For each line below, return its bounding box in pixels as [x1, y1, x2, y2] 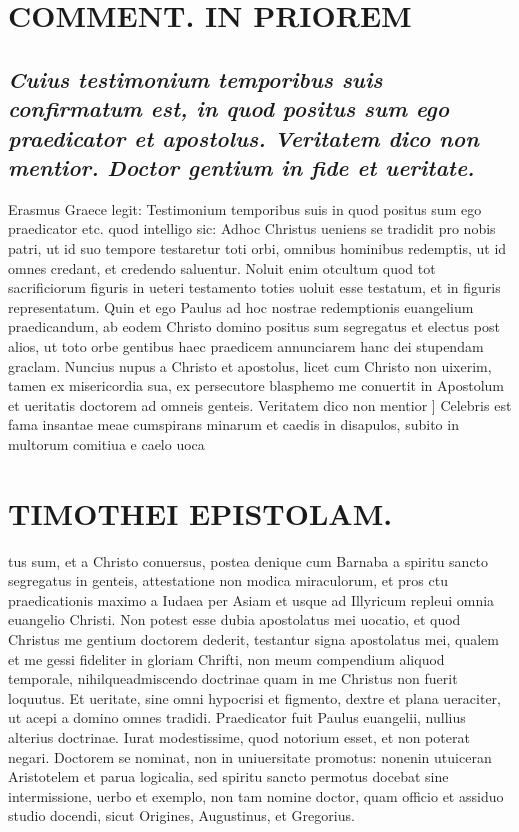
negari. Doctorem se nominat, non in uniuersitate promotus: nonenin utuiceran [8, 746, 492, 767]
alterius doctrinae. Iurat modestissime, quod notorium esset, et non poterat [8, 726, 470, 747]
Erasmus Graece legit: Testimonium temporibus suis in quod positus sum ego [8, 198, 482, 219]
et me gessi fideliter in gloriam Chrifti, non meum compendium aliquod [8, 648, 445, 669]
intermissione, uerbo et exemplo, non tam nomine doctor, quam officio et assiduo [8, 785, 504, 806]
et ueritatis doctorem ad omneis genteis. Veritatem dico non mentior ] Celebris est [8, 394, 512, 415]
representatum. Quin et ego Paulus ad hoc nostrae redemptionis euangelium [8, 296, 474, 317]
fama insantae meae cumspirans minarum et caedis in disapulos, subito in [8, 414, 459, 435]
